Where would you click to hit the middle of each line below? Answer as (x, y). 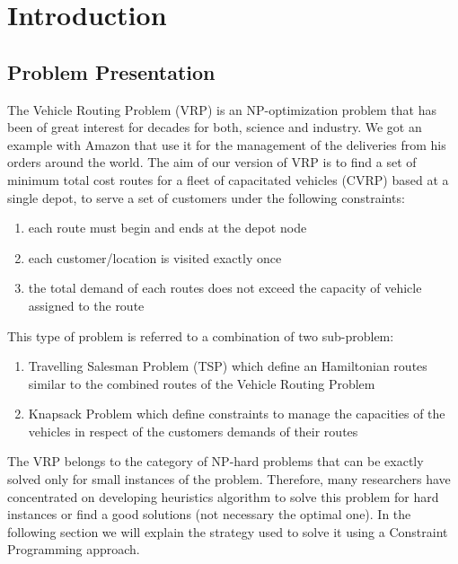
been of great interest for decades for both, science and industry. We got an (215, 127)
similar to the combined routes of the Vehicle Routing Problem (202, 383)
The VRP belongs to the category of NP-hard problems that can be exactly (216, 461)
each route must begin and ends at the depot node (167, 228)
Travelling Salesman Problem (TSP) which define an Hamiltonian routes (228, 366)
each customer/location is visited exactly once (155, 257)
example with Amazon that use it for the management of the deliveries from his (227, 144)
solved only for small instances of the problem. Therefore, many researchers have (229, 479)
